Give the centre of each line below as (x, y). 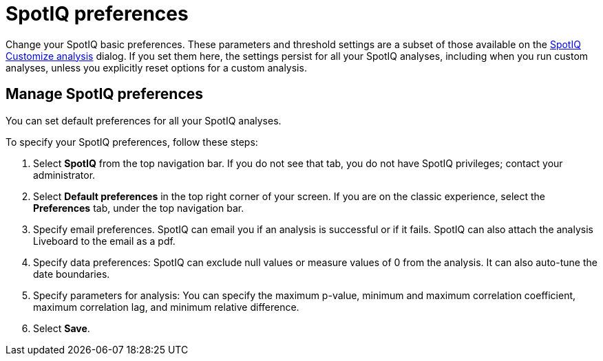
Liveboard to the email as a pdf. (104, 241)
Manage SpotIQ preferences (105, 94)
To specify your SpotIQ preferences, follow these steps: (132, 142)
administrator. (64, 175)
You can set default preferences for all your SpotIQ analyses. (144, 120)
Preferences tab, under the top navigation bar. (139, 208)
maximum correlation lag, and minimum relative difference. (166, 307)
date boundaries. (72, 274)
